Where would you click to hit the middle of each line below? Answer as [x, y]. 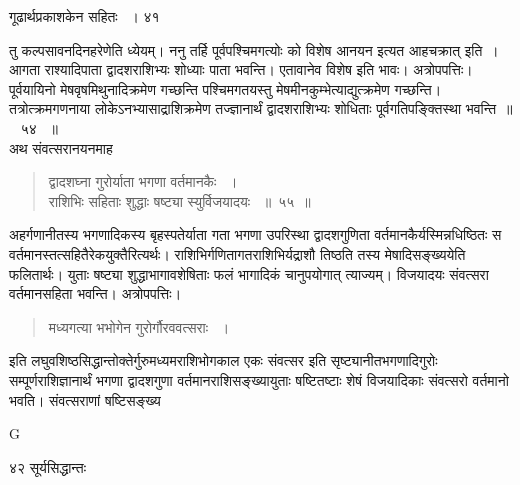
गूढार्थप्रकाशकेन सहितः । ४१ [84, 16]
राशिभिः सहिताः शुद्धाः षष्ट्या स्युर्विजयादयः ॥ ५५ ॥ [179, 200]
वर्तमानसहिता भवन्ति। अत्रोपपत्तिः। [95, 293]
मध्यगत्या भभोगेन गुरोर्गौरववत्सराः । [139, 326]
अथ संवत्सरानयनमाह [61, 147]
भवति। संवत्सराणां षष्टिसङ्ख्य [85, 399]
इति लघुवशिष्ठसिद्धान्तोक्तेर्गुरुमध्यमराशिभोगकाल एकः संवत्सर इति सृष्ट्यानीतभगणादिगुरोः [223, 360]
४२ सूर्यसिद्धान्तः [48, 466]
